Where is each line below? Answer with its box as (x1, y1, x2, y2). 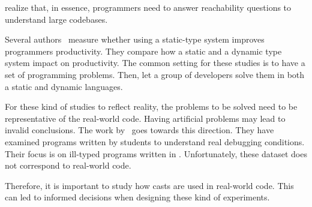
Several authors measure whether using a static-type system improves (5, 33, 265, 46)
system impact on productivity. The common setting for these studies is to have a (5, 56, 305, 69)
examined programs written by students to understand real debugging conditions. (5, 135, 305, 148)
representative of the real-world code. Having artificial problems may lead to (5, 112, 286, 124)
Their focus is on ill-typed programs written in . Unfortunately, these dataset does (5, 147, 307, 160)
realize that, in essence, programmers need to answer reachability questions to (5, 1, 292, 13)
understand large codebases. (5, 13, 108, 25)
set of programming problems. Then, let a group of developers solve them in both (5, 68, 305, 80)
